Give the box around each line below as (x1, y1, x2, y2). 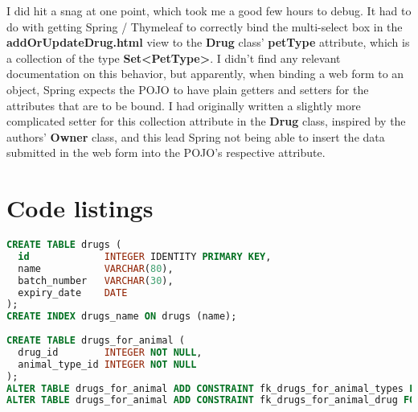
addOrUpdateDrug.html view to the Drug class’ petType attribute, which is (6, 34, 410, 51)
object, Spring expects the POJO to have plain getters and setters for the (6, 80, 369, 97)
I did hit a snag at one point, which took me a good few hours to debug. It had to (6, 2, 412, 19)
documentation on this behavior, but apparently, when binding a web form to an (6, 65, 404, 82)
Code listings (6, 192, 154, 225)
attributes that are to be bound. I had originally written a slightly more (6, 97, 361, 113)
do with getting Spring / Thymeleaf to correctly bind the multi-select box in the (6, 18, 403, 35)
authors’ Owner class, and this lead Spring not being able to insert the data (6, 128, 385, 145)
